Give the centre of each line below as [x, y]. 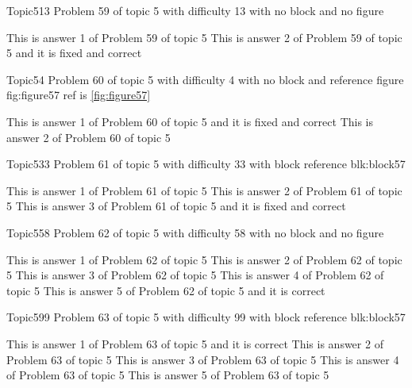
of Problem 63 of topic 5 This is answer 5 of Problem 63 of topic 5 [168, 375]
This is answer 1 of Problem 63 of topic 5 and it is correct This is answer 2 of [195, 343]
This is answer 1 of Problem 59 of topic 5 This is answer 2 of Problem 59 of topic [204, 37]
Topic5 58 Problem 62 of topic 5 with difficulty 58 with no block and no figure [195, 232]
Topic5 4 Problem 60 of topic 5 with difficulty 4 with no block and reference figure [205, 79]
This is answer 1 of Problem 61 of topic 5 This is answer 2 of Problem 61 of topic [204, 190]
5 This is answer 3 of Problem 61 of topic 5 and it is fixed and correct [176, 206]
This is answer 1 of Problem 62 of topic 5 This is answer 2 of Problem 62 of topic [204, 259]
